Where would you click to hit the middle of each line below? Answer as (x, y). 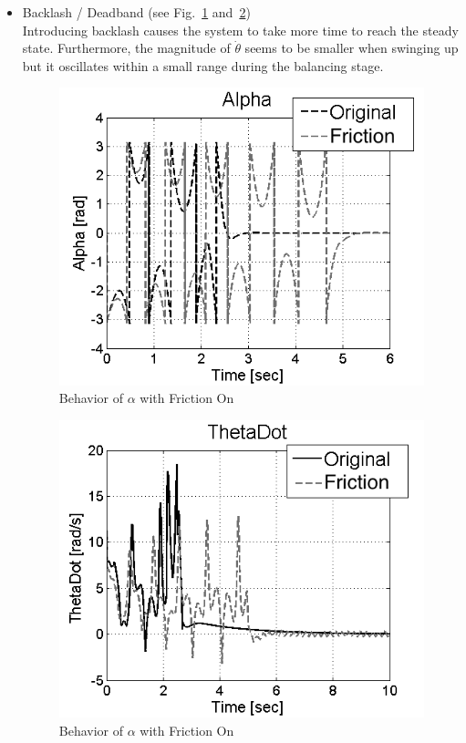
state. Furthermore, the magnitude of (126, 48)
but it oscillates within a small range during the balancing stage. (203, 65)
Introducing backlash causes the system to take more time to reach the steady (240, 30)
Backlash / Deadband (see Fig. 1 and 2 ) (136, 12)
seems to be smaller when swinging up (352, 48)
